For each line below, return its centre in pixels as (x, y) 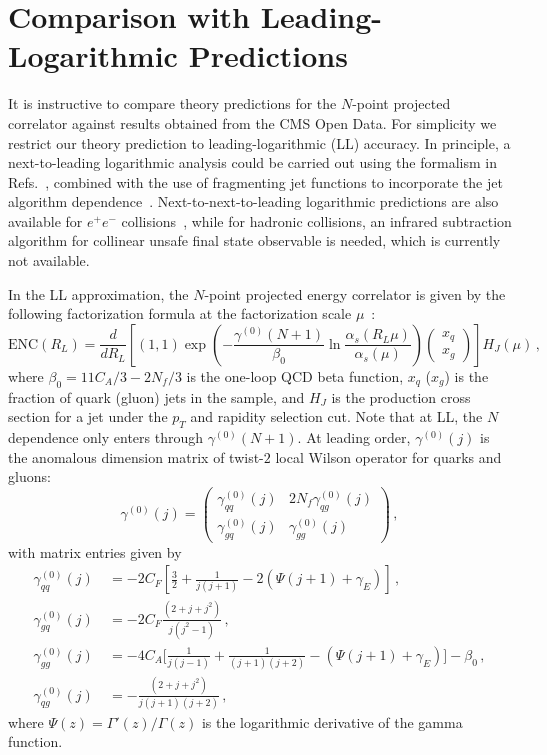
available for (45, 220)
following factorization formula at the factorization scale (180, 313)
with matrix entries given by (95, 551)
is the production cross (401, 396)
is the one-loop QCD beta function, (295, 375)
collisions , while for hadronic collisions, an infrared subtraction (316, 220)
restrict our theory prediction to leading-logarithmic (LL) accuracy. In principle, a (259, 142)
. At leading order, (354, 437)
